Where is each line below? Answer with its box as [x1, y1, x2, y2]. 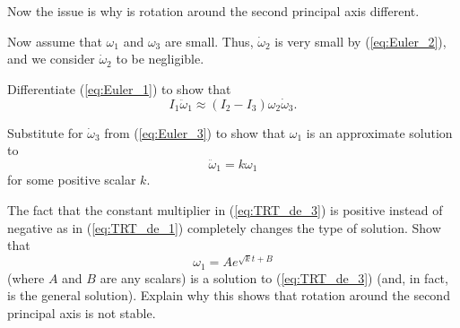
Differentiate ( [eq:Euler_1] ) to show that [7, 79, 231, 98]
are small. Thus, [164, 31, 254, 50]
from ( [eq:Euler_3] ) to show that [104, 123, 286, 142]
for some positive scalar [7, 170, 136, 189]
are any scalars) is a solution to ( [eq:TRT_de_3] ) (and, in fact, [100, 268, 448, 287]
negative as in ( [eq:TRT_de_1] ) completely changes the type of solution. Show [7, 218, 441, 237]
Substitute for [7, 123, 83, 142]
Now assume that [7, 31, 102, 50]
